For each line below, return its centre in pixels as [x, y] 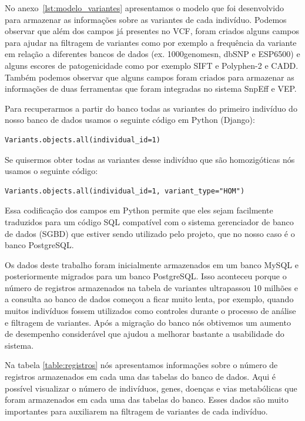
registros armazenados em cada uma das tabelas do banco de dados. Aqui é [140, 377]
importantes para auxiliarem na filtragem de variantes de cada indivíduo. [136, 411]
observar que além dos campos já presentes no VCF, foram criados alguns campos [152, 31]
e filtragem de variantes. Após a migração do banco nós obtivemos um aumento [148, 322]
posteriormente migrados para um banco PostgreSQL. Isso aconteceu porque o [146, 276]
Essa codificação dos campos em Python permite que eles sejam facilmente [139, 210]
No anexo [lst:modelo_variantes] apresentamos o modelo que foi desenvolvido [144, 8]
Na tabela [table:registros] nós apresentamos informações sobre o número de [141, 365]
